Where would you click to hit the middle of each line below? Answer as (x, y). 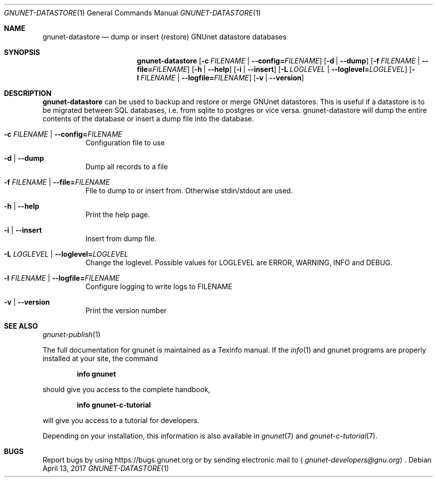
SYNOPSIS (22, 52)
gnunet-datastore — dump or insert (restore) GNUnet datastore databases (165, 37)
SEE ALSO (21, 326)
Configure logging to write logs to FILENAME (159, 286)
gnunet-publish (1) (72, 334)
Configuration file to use (125, 143)
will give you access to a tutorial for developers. (121, 420)
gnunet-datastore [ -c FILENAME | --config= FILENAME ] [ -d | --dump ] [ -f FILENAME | (278, 61)
